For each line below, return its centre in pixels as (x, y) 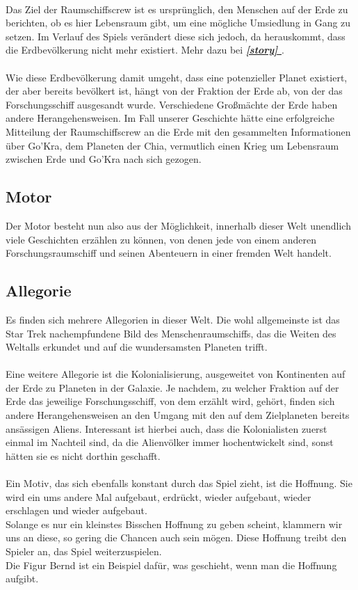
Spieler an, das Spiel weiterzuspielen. (84, 551)
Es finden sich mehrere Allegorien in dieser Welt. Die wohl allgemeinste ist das (173, 319)
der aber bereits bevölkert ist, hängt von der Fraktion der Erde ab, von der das (174, 91)
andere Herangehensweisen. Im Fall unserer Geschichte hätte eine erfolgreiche (170, 118)
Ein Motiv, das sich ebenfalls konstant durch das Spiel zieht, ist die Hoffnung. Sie (179, 483)
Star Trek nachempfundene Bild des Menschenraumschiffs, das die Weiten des (171, 333)
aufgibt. (22, 579)
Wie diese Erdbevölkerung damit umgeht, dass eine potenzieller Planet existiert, (177, 77)
